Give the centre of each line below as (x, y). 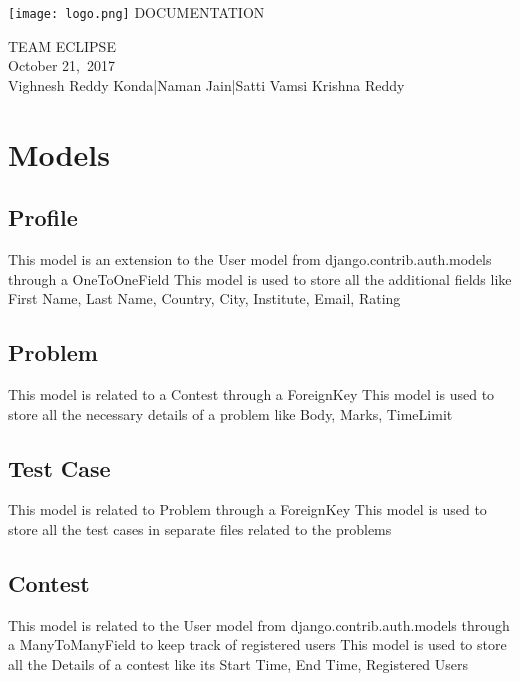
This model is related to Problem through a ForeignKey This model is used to (247, 509)
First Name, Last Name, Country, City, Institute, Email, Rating (204, 298)
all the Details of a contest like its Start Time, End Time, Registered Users (238, 663)
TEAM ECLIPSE (62, 45)
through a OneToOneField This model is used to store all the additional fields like (260, 278)
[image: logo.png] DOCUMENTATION (136, 12)
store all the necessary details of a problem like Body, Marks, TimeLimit (230, 413)
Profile (43, 217)
